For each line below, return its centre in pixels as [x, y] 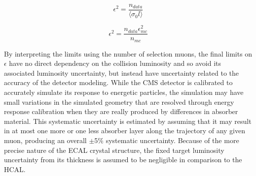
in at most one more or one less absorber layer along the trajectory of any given [125, 131]
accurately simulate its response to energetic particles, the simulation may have [124, 92]
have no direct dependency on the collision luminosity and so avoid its [115, 63]
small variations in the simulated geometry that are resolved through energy [119, 102]
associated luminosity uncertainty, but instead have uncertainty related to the [122, 73]
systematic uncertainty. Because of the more [172, 140]
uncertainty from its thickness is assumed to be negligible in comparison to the [123, 160]
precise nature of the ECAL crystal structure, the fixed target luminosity [114, 150]
